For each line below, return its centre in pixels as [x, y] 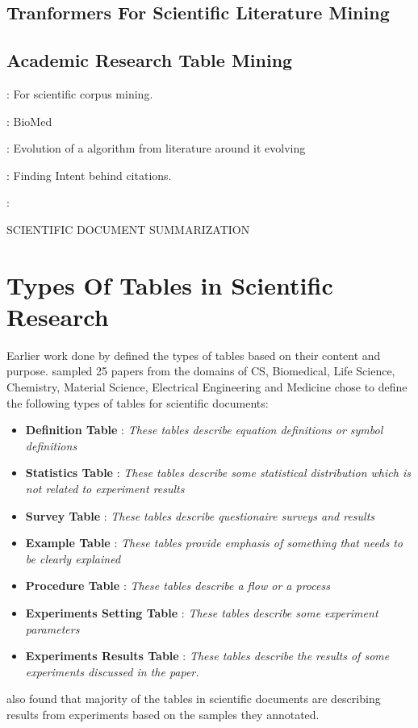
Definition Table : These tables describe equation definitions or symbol [204, 430]
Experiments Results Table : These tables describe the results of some [207, 656]
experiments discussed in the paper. [112, 671]
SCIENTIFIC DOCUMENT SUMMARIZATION [128, 229]
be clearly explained [73, 558]
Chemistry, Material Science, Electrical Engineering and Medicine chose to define [207, 387]
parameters [52, 628]
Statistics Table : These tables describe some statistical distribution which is [218, 473]
